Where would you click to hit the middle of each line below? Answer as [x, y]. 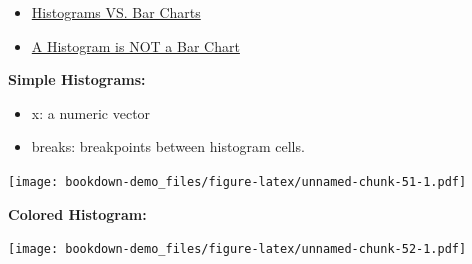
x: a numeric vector [91, 112]
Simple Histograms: [77, 79]
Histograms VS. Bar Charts [116, 12]
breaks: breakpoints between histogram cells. [168, 146]
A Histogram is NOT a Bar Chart [135, 45]
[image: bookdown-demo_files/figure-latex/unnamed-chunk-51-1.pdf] [237, 181]
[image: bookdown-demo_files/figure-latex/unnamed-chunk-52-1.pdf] [237, 249]
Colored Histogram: [77, 213]
